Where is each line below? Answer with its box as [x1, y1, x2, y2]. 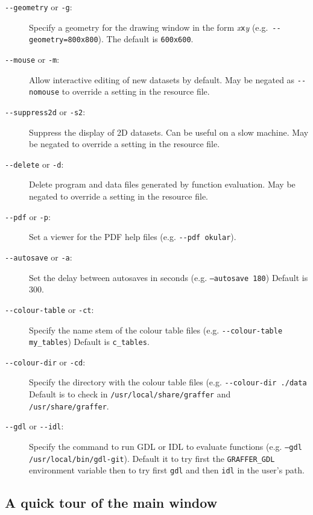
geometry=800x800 [29, 36, 98, 45]
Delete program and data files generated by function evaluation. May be [29, 178, 296, 191]
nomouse [29, 88, 60, 97]
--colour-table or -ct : [5, 303, 94, 315]
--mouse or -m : [5, 52, 60, 65]
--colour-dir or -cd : [5, 355, 86, 368]
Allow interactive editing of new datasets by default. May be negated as [29, 73, 295, 86]
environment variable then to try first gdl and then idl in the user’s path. [29, 464, 305, 476]
